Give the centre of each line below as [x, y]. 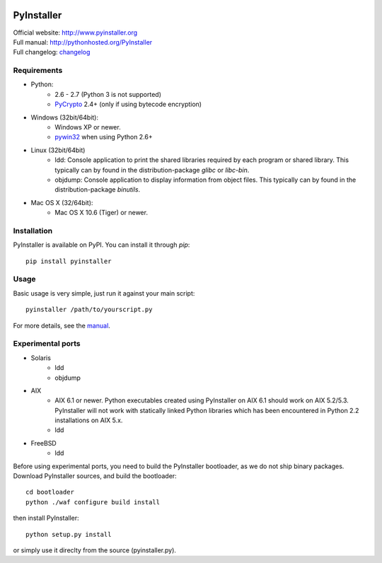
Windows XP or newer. [88, 127]
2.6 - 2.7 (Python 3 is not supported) [108, 94]
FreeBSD [44, 443]
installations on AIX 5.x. [89, 420]
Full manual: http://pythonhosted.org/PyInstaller [83, 42]
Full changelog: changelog [52, 52]
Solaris [41, 358]
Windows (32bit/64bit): [65, 117]
